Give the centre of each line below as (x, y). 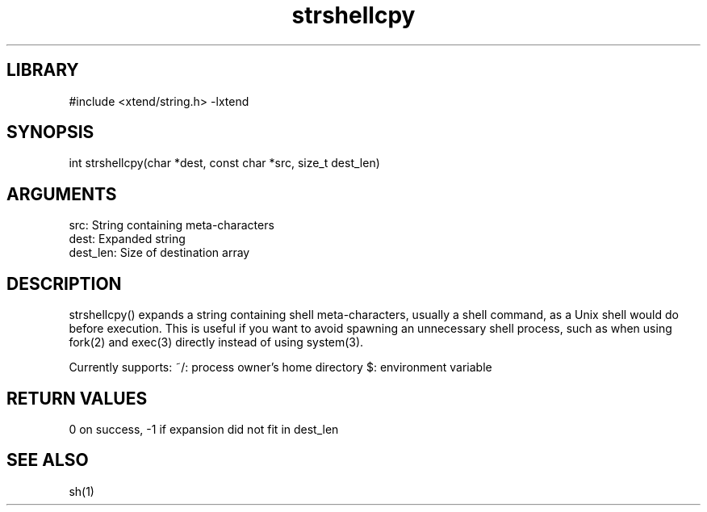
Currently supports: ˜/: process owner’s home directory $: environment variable (280, 367)
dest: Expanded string (127, 239)
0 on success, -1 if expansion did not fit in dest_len (204, 429)
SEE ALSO (48, 460)
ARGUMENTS (62, 194)
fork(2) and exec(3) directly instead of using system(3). (216, 342)
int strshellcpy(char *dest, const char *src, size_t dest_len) (224, 163)
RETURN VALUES (77, 398)
